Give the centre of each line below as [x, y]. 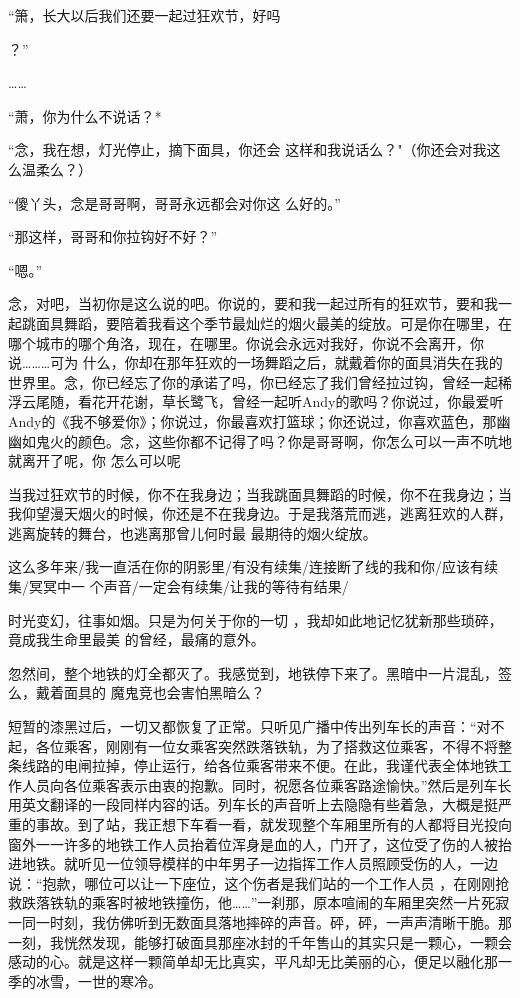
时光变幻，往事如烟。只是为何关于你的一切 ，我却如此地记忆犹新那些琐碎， [255, 619]
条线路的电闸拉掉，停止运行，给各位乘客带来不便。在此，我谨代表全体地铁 [253, 765]
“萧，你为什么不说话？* [85, 115]
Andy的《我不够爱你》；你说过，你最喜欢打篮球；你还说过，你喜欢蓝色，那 [252, 420]
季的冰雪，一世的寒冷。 [85, 980]
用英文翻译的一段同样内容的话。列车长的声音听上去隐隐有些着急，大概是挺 [253, 804]
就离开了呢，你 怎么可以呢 [94, 460]
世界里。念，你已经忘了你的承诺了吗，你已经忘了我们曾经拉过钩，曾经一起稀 [260, 381]
